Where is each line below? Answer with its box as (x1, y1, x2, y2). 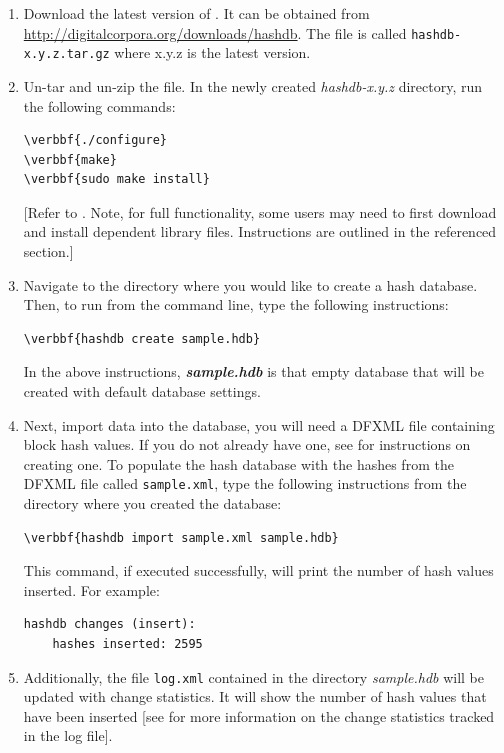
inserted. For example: (23, 579, 160, 600)
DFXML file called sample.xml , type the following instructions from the (23, 473, 467, 494)
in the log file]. (23, 725, 113, 746)
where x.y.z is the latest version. (114, 42, 311, 63)
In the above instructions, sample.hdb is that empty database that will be (23, 361, 484, 382)
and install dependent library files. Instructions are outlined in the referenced (23, 221, 497, 242)
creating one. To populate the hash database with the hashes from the (23, 453, 454, 474)
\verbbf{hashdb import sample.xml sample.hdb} (23, 530, 339, 545)
